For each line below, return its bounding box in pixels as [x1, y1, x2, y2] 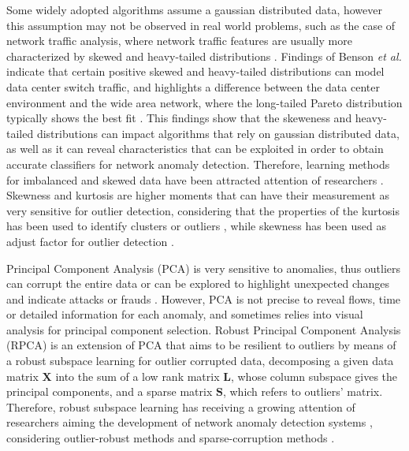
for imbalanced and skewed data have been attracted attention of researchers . [6, 171, 384, 188]
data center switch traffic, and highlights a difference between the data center [6, 78, 380, 95]
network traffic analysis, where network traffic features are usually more [6, 32, 352, 49]
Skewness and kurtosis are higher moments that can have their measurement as [6, 187, 390, 203]
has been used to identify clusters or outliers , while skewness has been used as [6, 218, 386, 234]
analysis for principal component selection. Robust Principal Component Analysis [6, 321, 401, 337]
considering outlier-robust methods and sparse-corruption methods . [6, 430, 335, 446]
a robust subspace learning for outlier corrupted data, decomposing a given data [6, 352, 394, 369]
